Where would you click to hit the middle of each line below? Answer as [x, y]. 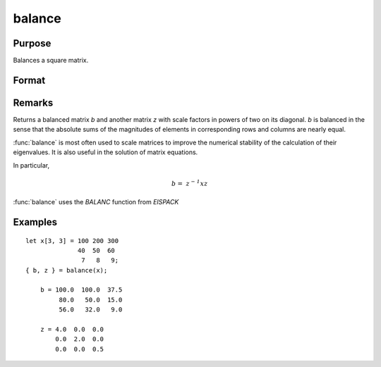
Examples [35, 222]
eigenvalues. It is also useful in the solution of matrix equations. [105, 152]
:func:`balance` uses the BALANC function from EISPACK [96, 202]
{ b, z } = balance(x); [67, 270]
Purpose [32, 43]
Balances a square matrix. [51, 61]
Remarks [33, 102]
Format [29, 80]
